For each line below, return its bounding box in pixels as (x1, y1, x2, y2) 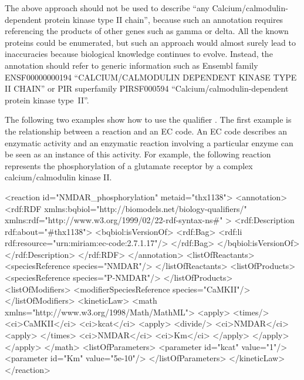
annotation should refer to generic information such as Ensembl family (5, 59, 258, 71)
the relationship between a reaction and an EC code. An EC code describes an (5, 125, 287, 137)
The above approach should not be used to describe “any (5, 2, 210, 14)
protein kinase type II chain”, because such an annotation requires (44, 13, 283, 25)
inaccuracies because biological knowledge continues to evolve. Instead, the (5, 48, 273, 60)
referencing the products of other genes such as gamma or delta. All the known (5, 25, 289, 37)
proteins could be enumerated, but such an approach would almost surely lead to (5, 36, 296, 48)
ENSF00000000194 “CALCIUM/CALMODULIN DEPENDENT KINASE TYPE (5, 70, 297, 83)
